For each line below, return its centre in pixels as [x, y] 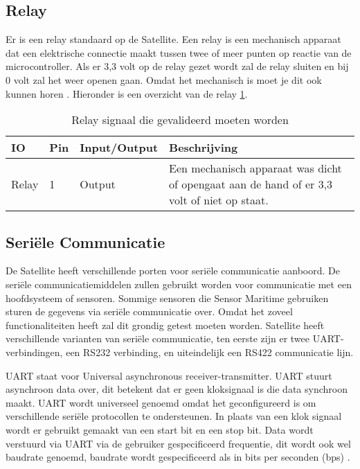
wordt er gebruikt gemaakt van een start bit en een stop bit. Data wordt [160, 429]
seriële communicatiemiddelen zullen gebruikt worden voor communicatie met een [179, 284]
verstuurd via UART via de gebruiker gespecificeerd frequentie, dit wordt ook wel [178, 443]
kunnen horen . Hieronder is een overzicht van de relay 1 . [127, 93]
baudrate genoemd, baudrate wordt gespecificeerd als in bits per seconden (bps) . [178, 457]
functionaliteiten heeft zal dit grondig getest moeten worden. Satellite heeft [165, 325]
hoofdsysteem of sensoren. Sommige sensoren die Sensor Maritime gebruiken [167, 298]
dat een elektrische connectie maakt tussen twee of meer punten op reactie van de [179, 52]
